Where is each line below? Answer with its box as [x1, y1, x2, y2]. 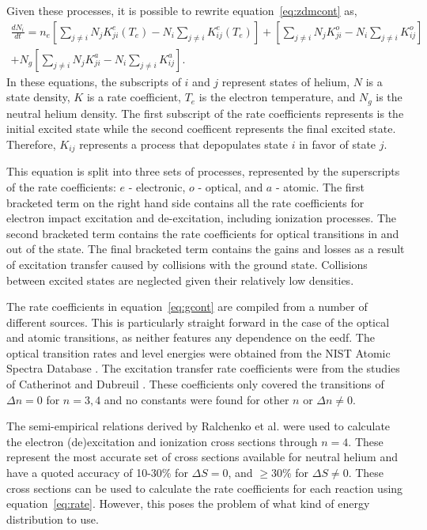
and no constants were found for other [104, 391, 289, 407]
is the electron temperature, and [198, 89, 356, 105]
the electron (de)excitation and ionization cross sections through [6, 433, 318, 449]
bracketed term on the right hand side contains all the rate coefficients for [6, 194, 365, 210]
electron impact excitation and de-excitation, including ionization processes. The [6, 210, 397, 226]
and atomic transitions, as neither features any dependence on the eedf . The [6, 329, 375, 346]
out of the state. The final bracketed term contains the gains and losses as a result [6, 240, 405, 257]
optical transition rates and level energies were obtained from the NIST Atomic [6, 344, 391, 361]
